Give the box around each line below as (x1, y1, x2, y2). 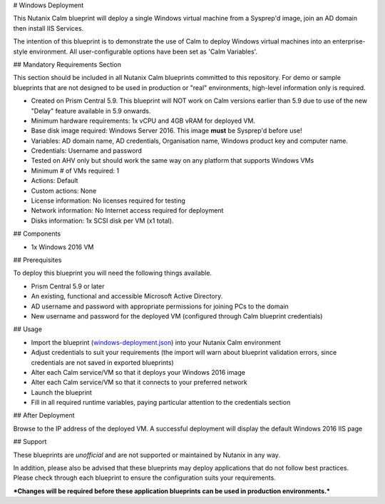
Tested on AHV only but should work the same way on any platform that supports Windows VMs (31, 156, 314, 165)
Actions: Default (31, 176, 78, 185)
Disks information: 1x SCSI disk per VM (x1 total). (31, 216, 174, 225)
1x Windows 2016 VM (31, 243, 94, 251)
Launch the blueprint (31, 388, 93, 396)
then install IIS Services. (13, 24, 84, 32)
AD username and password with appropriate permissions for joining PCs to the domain (31, 302, 289, 311)
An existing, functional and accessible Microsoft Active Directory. (31, 292, 223, 301)
